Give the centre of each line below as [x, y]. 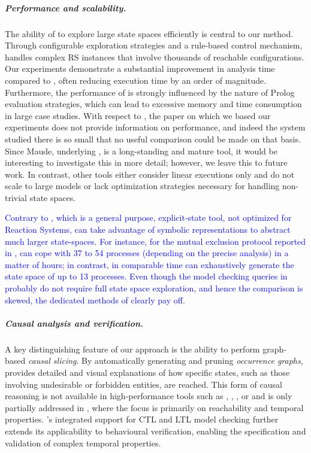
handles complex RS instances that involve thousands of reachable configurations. [155, 57]
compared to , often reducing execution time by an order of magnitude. [136, 80]
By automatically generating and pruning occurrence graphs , [192, 361]
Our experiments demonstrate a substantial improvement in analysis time [140, 69]
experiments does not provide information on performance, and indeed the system [155, 127]
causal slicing [52, 361]
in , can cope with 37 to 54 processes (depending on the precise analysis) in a [147, 253]
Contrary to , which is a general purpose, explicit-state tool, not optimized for [148, 218]
